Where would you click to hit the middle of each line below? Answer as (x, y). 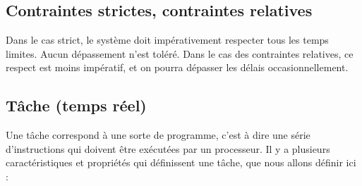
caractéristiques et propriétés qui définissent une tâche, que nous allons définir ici (181, 162)
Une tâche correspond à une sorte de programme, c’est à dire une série (158, 135)
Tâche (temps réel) (76, 105)
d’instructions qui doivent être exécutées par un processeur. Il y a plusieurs (168, 148)
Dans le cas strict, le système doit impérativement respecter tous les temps (167, 40)
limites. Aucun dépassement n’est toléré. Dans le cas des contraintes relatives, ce (180, 53)
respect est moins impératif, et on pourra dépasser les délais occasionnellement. (177, 67)
